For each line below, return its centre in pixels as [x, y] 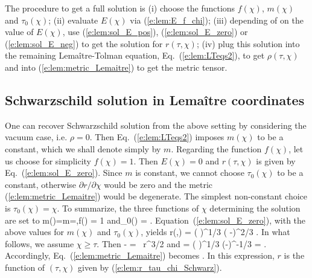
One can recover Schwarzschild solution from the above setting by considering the [156, 125]
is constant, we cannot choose [190, 173]
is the [294, 255]
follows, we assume [40, 243]
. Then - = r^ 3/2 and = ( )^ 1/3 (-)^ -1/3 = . [182, 243]
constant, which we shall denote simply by [83, 148]
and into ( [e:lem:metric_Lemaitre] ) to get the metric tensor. [116, 67]
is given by [276, 160]
